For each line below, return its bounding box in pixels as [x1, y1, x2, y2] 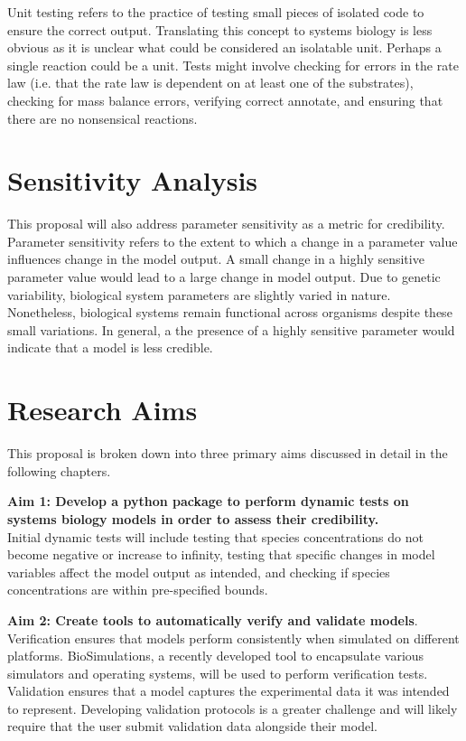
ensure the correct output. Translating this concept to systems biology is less [7, 20, 433, 39]
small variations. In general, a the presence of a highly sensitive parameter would [7, 320, 455, 339]
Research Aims [7, 391, 198, 428]
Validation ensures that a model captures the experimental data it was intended [7, 681, 450, 700]
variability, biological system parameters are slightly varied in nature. [7, 285, 391, 304]
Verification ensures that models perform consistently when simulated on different [7, 628, 460, 647]
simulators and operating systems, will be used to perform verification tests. [7, 663, 428, 682]
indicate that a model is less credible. [7, 338, 213, 357]
